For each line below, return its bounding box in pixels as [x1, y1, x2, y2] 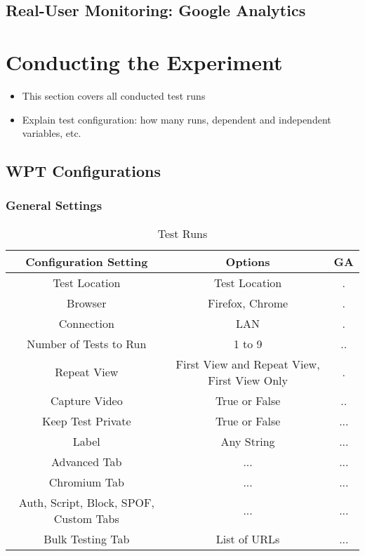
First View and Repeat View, [175, 355, 320, 372]
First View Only [208, 371, 288, 388]
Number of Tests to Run [27, 335, 147, 352]
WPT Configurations [6, 160, 161, 182]
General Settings [6, 197, 102, 214]
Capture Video [50, 392, 123, 409]
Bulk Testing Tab [44, 530, 130, 547]
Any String [220, 432, 275, 449]
